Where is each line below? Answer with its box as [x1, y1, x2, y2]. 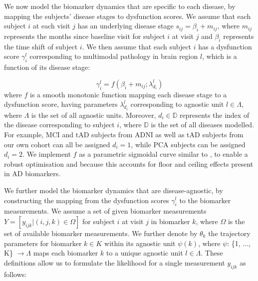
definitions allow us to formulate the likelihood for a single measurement [4, 257, 225, 268]
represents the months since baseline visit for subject [4, 30, 165, 41]
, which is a [202, 51, 237, 61]
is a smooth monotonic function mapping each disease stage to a [30, 89, 227, 99]
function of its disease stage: [4, 62, 90, 72]
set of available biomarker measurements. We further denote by [4, 228, 198, 238]
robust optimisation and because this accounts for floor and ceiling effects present [4, 158, 254, 169]
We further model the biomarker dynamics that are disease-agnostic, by [4, 185, 223, 195]
